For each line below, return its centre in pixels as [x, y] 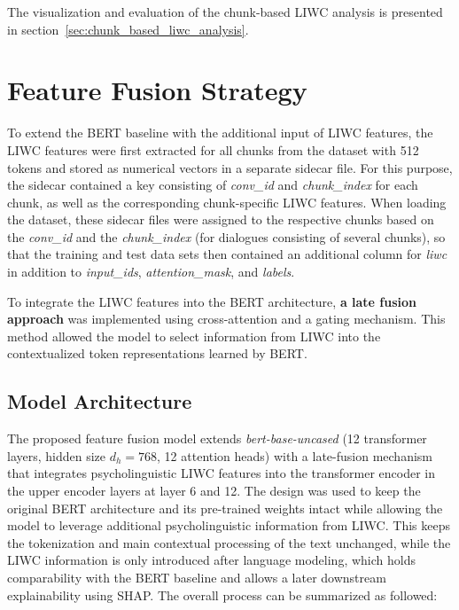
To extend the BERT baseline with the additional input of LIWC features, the [220, 133]
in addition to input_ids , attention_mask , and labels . [151, 272]
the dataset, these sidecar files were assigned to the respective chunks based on [221, 219]
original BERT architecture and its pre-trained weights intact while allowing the [225, 508]
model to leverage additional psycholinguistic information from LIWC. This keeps [229, 525]
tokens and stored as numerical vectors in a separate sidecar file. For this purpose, [230, 167]
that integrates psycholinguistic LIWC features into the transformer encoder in [222, 473]
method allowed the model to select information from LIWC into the [194, 336]
